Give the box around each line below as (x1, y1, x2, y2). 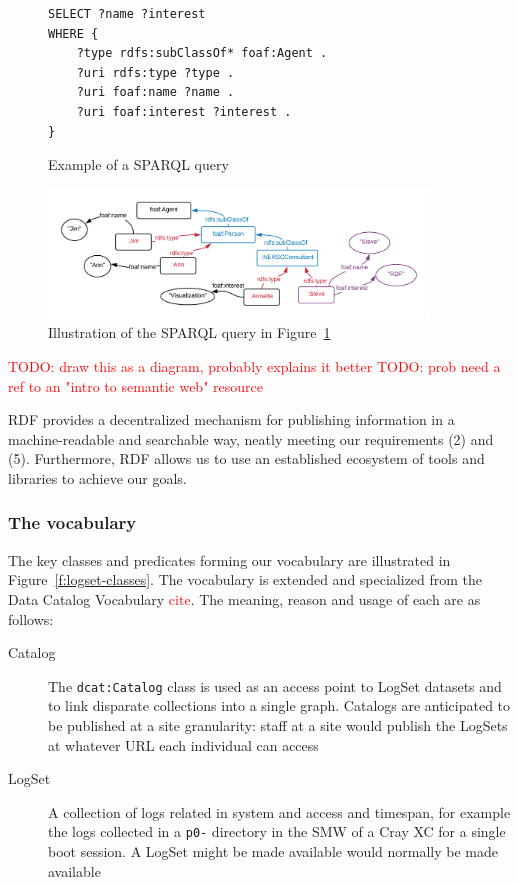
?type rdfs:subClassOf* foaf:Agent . (76, 46, 328, 61)
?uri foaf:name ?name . (76, 85, 235, 100)
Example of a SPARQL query (48, 154, 229, 175)
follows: (8, 608, 54, 629)
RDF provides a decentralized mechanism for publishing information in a (8, 409, 455, 430)
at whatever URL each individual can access (48, 734, 319, 755)
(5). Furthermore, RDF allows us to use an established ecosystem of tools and (8, 448, 485, 469)
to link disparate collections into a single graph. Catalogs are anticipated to (48, 695, 511, 716)
